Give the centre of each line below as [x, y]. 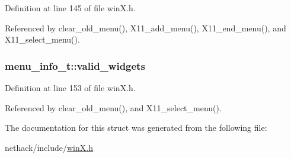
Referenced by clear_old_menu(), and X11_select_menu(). [113, 107]
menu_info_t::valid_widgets [75, 65]
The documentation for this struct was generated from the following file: [136, 128]
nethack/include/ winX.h [49, 147]
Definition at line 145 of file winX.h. [70, 8]
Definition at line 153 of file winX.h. [70, 88]
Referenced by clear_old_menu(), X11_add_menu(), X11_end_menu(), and [145, 28]
